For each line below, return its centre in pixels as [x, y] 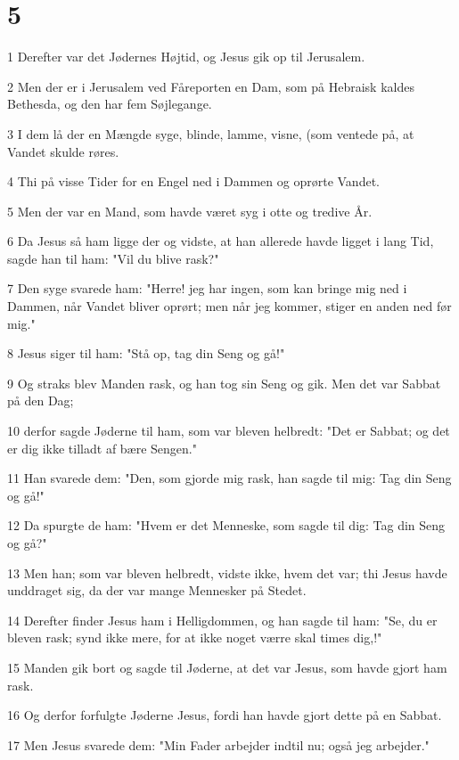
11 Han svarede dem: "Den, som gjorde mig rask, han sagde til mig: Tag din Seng [229, 478]
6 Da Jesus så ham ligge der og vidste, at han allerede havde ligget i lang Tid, [221, 241]
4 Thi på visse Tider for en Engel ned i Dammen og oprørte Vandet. [193, 181]
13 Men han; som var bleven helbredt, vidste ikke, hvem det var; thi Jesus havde [227, 572]
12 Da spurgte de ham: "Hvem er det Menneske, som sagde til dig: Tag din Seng [226, 525]
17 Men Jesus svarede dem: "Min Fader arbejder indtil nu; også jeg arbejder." [218, 744]
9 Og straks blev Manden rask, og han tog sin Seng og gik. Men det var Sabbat [224, 383]
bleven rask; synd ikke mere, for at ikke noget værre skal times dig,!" [195, 637]
